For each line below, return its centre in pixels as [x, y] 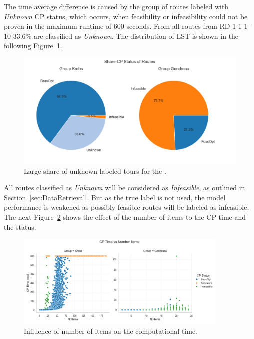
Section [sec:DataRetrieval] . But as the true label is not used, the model [115, 197]
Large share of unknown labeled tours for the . [95, 170]
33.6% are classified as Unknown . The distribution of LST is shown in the [126, 36]
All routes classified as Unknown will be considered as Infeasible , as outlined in [125, 187]
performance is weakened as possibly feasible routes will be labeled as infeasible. [127, 207]
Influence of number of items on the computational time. [111, 331]
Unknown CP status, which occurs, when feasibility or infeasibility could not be [126, 16]
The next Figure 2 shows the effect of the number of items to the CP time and [125, 216]
